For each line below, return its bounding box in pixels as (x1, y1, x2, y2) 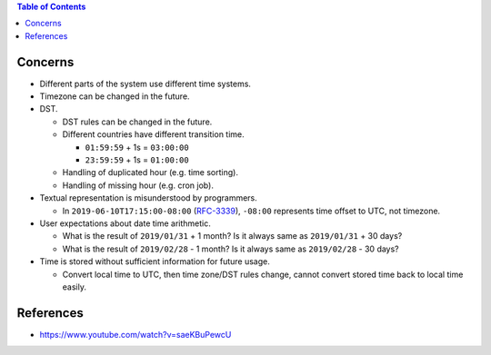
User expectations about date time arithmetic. (39, 218, 211, 229)
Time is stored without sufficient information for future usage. (39, 256, 270, 267)
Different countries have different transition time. (62, 129, 245, 140)
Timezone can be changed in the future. (39, 91, 190, 102)
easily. (62, 281, 86, 292)
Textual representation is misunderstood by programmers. (39, 192, 258, 203)
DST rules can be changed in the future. (62, 116, 213, 127)
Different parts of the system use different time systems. (39, 78, 252, 89)
